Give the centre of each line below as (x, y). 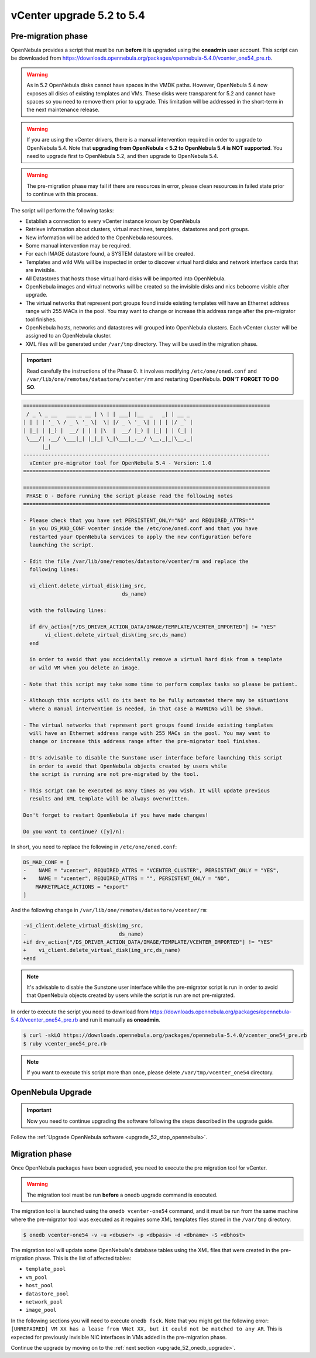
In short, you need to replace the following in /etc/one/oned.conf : (94, 847)
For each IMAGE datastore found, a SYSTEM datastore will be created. (110, 254)
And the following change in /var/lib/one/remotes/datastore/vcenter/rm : (109, 910)
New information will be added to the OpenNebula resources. (99, 238)
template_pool (46, 1269)
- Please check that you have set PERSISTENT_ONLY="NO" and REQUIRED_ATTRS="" (139, 520)
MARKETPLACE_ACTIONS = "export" (82, 887)
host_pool (39, 1285)
